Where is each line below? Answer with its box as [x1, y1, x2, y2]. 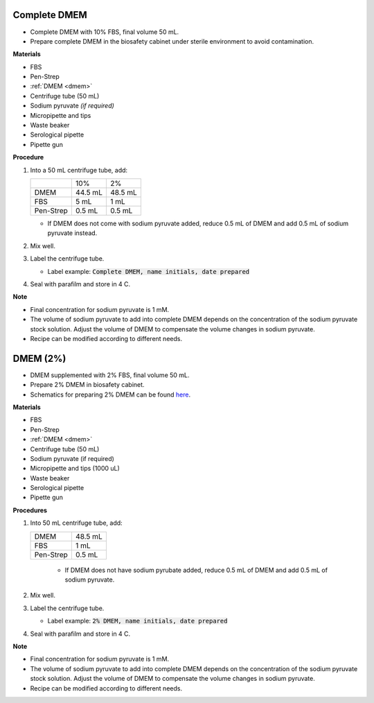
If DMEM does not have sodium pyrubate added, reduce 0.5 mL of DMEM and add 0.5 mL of [64, 566, 328, 574]
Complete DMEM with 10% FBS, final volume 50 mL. [30, 28, 179, 36]
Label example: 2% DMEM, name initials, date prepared [47, 617, 228, 625]
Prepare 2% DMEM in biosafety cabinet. [30, 381, 145, 389]
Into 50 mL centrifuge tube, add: [30, 519, 123, 527]
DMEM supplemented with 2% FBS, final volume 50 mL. [30, 371, 190, 379]
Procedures [12, 506, 48, 514]
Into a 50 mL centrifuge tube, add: [30, 166, 128, 174]
